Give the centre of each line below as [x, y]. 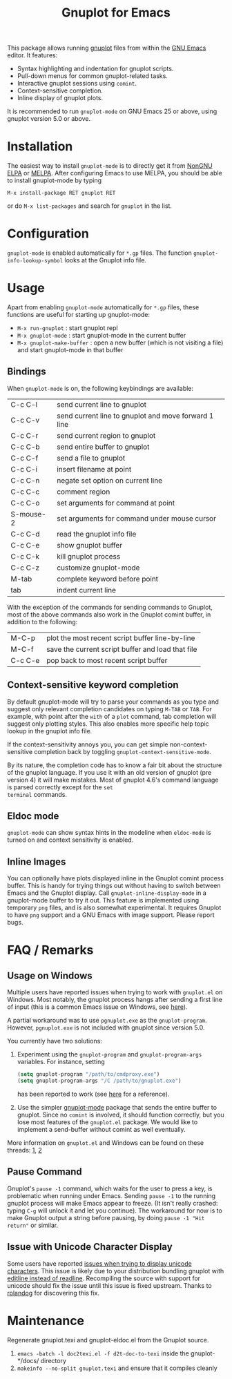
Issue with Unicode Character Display [90, 1247]
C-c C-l [24, 404]
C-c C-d [25, 534]
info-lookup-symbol [35, 261]
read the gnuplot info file [96, 534]
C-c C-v [25, 420]
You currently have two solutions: [55, 1041]
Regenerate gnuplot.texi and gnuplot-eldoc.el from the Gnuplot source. [108, 1340]
